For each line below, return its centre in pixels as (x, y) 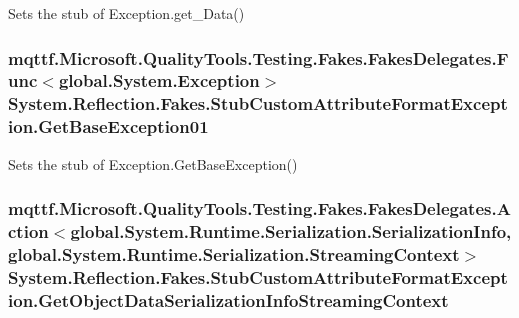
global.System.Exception (159, 80)
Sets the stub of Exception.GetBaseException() (153, 163)
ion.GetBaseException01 (108, 126)
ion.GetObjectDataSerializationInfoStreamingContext (228, 299)
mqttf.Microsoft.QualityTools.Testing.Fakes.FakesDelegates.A (259, 208)
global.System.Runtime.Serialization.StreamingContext (234, 253)
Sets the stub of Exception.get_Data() (126, 13)
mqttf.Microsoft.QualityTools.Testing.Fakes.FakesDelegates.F (258, 57)
